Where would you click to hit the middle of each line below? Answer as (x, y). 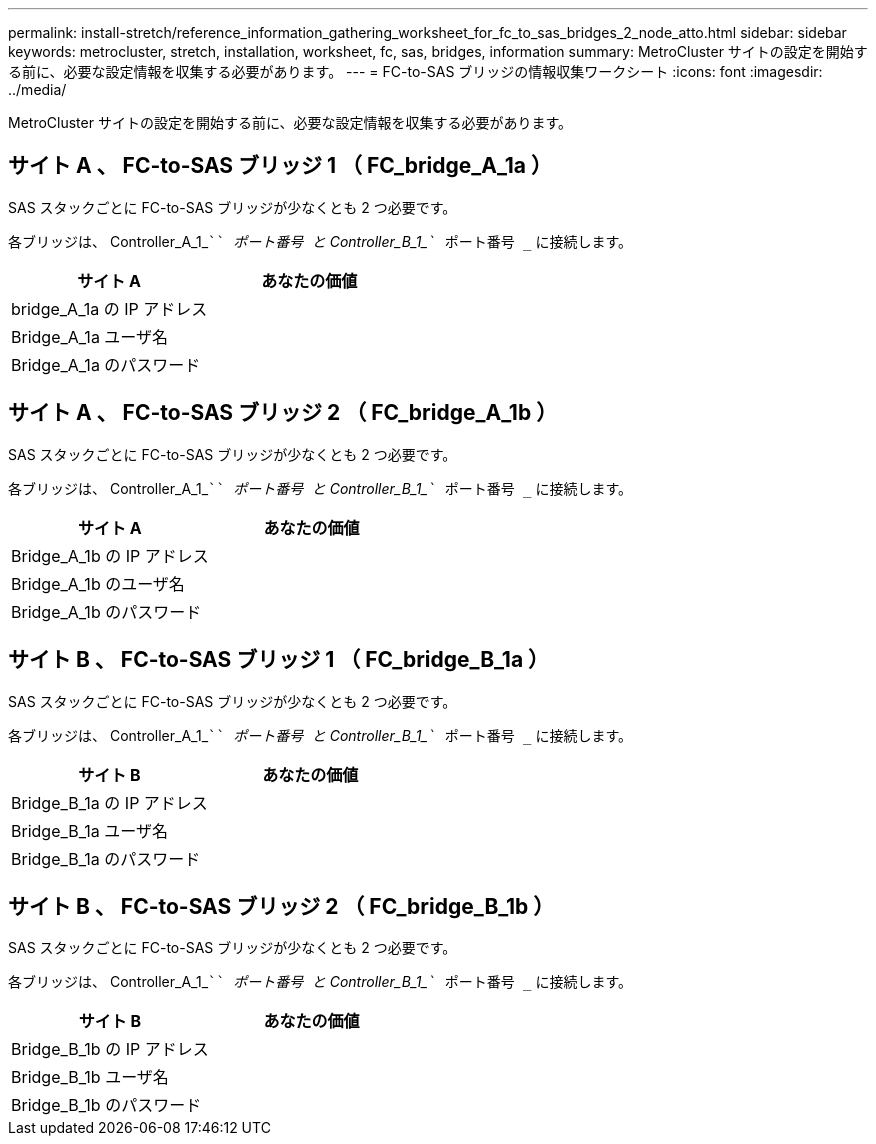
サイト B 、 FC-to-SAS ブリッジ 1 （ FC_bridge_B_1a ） (279, 660)
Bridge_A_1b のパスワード (106, 611)
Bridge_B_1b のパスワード (106, 1105)
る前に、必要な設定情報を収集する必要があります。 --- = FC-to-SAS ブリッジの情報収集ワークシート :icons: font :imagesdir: (415, 71)
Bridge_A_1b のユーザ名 (98, 583)
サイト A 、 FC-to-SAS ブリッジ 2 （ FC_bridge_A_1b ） (283, 413)
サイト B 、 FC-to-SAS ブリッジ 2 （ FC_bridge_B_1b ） (281, 906)
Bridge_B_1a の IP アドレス (109, 802)
